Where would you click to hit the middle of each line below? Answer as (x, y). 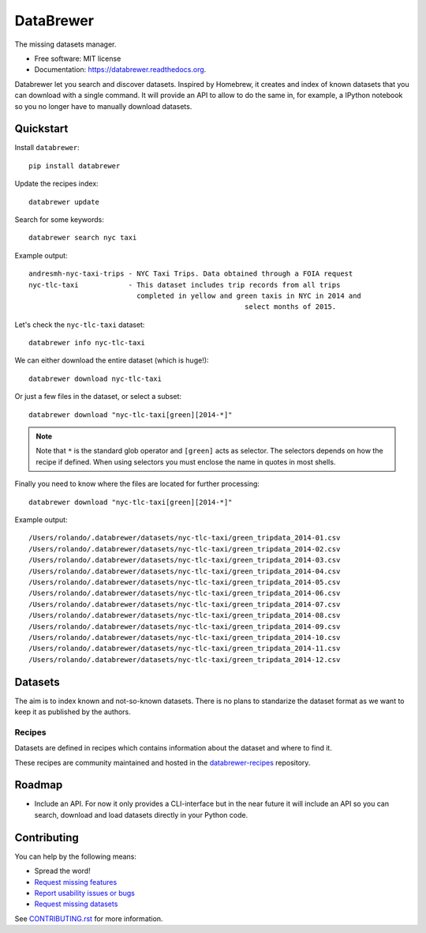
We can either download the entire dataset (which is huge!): (112, 360)
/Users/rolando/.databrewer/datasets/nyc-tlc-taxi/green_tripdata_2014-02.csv (185, 549)
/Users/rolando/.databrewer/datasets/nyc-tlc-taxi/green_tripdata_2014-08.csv (185, 615)
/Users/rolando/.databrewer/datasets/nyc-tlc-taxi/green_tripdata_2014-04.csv (185, 571)
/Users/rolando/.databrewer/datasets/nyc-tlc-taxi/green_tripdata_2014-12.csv (185, 659)
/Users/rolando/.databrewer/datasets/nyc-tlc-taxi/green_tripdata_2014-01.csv (185, 538)
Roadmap (39, 785)
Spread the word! (62, 871)
